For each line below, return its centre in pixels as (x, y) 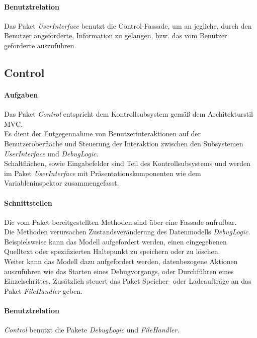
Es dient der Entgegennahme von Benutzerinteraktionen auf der (102, 134)
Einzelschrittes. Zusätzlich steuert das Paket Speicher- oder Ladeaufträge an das (128, 281)
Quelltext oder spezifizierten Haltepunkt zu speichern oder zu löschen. (112, 251)
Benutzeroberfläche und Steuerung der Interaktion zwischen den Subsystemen (124, 143)
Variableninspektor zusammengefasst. (62, 183)
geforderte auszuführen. (40, 45)
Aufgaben (21, 94)
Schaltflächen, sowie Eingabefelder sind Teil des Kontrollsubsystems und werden (127, 163)
